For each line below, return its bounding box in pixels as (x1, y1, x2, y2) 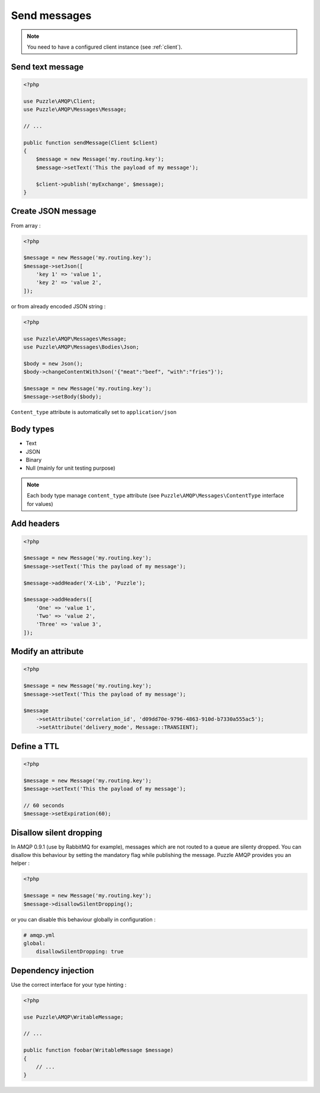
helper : (11, 860, 30, 867)
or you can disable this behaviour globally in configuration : (11, 916, 156, 923)
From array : (11, 222, 41, 229)
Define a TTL (11, 741, 59, 751)
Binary (25, 457, 42, 463)
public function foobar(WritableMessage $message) (23, 1047, 174, 1054)
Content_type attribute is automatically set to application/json (11, 409, 177, 416)
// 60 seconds (23, 802, 65, 809)
